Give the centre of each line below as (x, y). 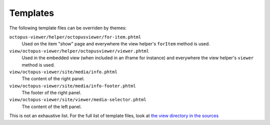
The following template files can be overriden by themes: (68, 28)
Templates (32, 13)
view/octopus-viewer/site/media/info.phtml (63, 72)
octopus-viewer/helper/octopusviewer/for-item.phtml (75, 37)
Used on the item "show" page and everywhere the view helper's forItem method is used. (116, 44)
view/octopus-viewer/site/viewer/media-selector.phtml (78, 100)
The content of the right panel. (53, 79)
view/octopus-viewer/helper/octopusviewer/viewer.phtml (79, 51)
